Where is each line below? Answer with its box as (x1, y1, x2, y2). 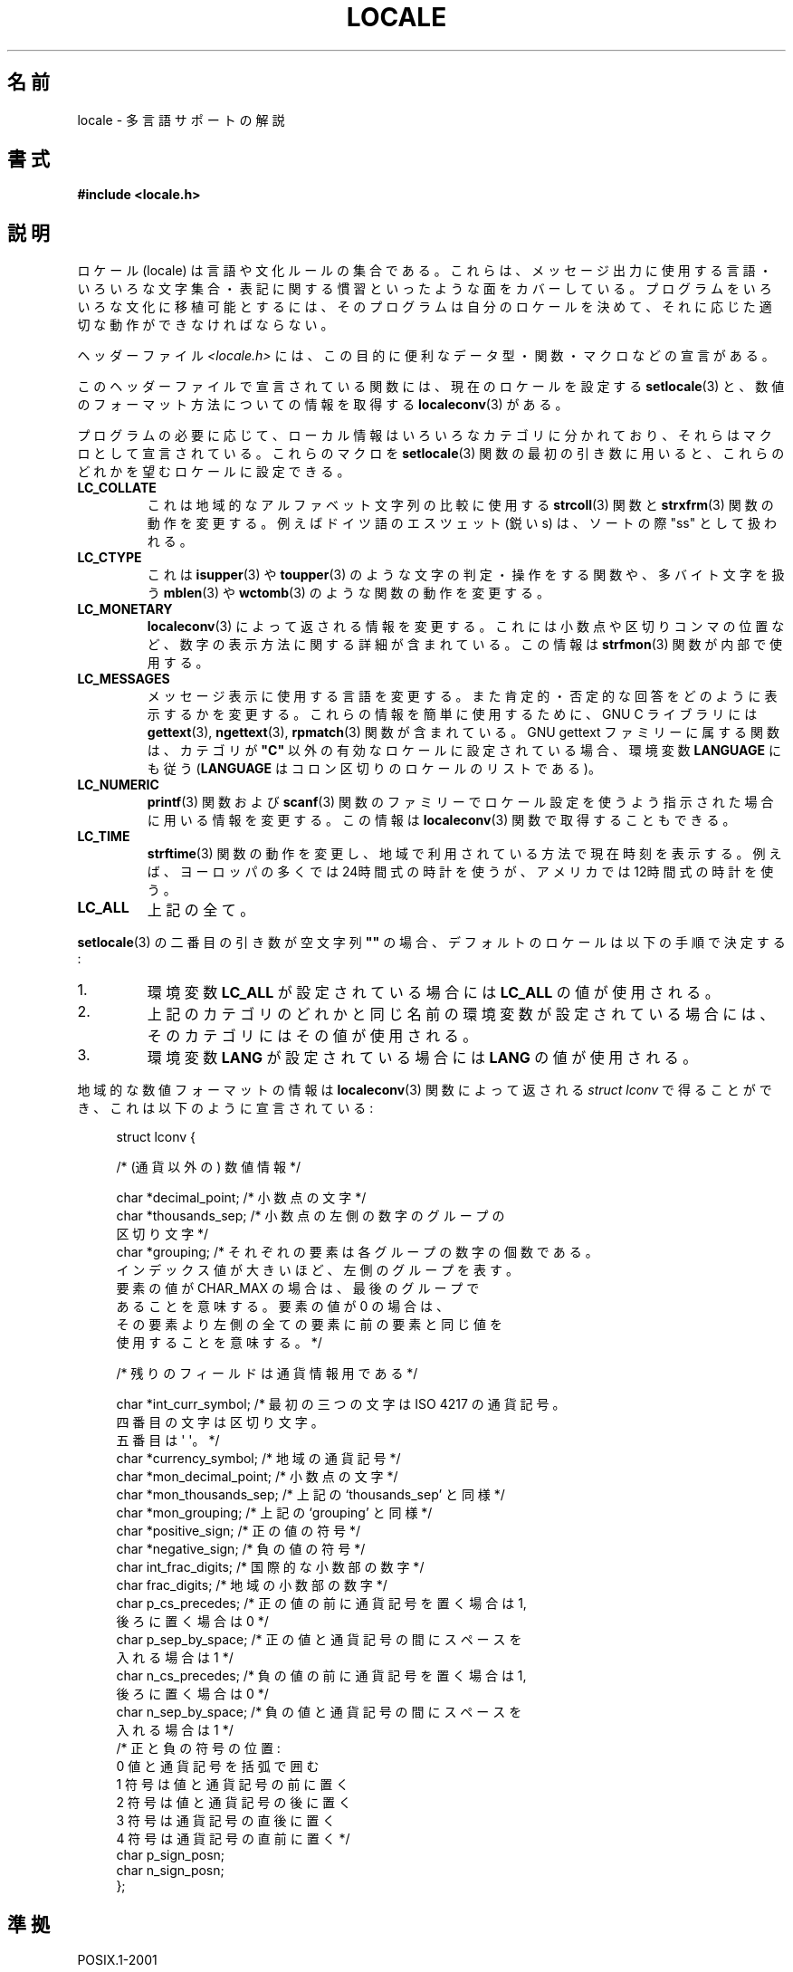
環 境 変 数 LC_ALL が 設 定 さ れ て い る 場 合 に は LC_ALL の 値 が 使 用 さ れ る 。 (147, 983, 720, 1002)
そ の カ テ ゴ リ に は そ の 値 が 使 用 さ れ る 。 (147, 1027, 478, 1046)
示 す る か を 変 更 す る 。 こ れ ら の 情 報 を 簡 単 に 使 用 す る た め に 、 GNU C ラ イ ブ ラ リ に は (147, 706, 758, 723)
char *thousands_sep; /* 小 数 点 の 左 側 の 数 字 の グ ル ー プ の (116, 1208, 505, 1224)
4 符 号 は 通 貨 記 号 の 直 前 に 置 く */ (116, 1831, 350, 1847)
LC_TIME (77, 828, 130, 845)
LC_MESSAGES (77, 671, 170, 687)
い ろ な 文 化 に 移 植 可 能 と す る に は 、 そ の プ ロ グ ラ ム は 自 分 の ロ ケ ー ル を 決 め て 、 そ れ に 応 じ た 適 (77, 299, 772, 315)
